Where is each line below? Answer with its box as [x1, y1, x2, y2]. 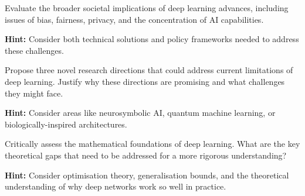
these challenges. [5, 44, 64, 56]
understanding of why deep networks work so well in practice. [5, 180, 226, 192]
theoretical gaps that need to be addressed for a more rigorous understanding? [5, 149, 287, 161]
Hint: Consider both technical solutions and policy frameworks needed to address [5, 33, 299, 45]
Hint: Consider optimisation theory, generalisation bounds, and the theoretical [5, 169, 289, 181]
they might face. [5, 87, 63, 99]
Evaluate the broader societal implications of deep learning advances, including [5, 2, 289, 13]
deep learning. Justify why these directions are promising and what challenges [5, 75, 285, 87]
